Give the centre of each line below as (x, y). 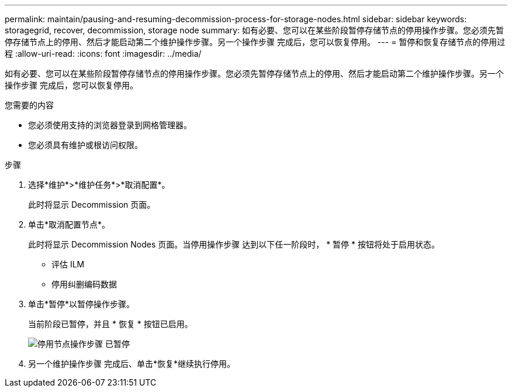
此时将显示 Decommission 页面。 (92, 204)
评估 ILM (68, 264)
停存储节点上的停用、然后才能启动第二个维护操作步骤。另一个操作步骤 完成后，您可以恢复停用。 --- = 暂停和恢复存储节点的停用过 (255, 42)
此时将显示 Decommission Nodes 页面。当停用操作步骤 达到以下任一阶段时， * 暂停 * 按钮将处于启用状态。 (234, 244)
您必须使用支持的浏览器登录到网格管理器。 (110, 125)
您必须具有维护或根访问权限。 (85, 145)
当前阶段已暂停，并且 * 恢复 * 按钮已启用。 (110, 324)
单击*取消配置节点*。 (69, 224)
